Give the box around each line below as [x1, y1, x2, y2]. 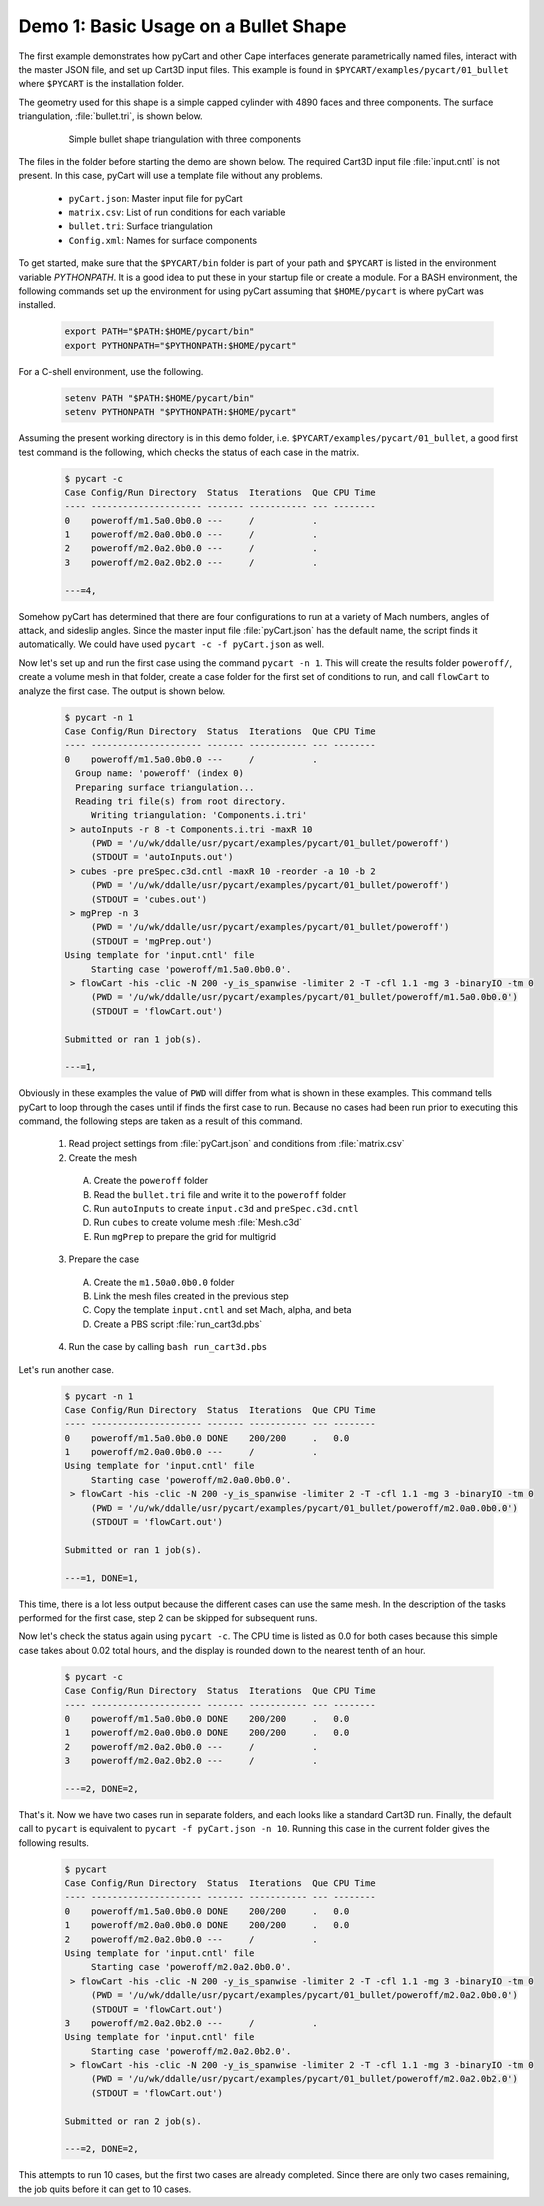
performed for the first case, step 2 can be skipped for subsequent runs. [18, 1611, 318, 1624]
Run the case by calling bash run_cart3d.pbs [68, 1341, 268, 1353]
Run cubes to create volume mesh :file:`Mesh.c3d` [93, 1216, 303, 1229]
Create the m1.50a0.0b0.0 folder [93, 1276, 235, 1288]
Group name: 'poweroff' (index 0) [75, 768, 245, 779]
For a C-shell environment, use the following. [18, 365, 204, 377]
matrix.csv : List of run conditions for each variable [68, 206, 286, 219]
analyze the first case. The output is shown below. [18, 685, 226, 697]
